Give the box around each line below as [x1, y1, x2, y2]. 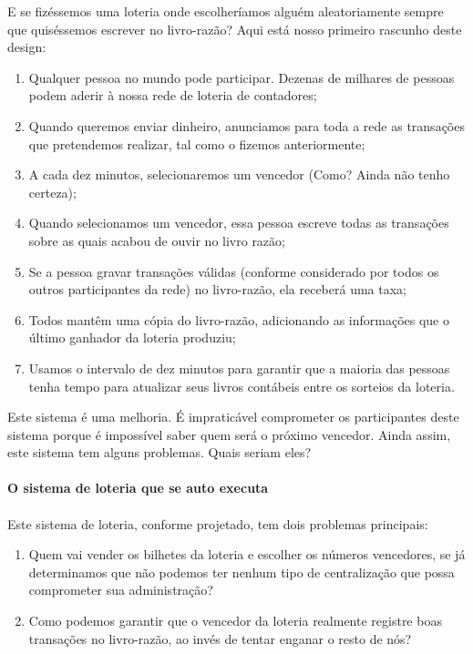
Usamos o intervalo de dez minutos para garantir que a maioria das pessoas [28, 358, 450, 377]
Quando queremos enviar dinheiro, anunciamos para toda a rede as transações [28, 116, 465, 135]
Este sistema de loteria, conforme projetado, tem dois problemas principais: [7, 514, 428, 533]
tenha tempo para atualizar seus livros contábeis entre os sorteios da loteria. [28, 376, 455, 395]
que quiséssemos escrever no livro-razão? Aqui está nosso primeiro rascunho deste [7, 19, 462, 38]
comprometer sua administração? [28, 580, 213, 599]
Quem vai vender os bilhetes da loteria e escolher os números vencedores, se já [28, 545, 466, 564]
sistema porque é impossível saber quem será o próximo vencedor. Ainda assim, [7, 424, 451, 444]
